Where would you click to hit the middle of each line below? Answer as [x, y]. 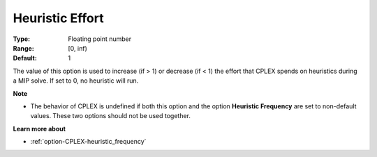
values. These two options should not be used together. [111, 116]
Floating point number [100, 39]
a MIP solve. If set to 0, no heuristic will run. [76, 81]
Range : [23, 48]
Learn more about [39, 129]
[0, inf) [77, 48]
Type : [22, 39]
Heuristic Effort [58, 18]
